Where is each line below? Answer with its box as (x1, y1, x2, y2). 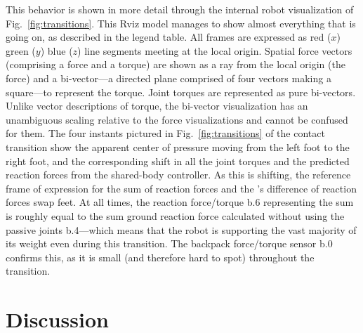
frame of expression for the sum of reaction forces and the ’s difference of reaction (6, 181, 357, 195)
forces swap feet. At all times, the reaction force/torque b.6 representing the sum (6, 195, 354, 209)
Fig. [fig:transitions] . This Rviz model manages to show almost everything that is (6, 15, 356, 30)
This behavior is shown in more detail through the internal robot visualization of (6, 2, 354, 16)
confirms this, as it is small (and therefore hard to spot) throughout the (6, 249, 315, 264)
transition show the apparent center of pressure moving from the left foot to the (6, 139, 350, 154)
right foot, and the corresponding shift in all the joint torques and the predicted (6, 153, 350, 168)
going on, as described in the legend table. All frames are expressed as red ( (6, 30, 331, 44)
